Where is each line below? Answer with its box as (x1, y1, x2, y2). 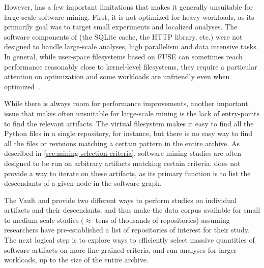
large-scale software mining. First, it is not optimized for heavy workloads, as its (4, 11, 254, 22)
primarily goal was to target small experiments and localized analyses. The (4, 21, 238, 32)
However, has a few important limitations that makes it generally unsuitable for (4, 2, 253, 12)
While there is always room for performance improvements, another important (4, 98, 248, 109)
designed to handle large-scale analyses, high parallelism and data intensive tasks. (4, 41, 258, 52)
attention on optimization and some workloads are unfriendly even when (4, 71, 230, 82)
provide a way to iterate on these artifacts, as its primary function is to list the (4, 167, 251, 178)
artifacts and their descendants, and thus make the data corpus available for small (4, 205, 260, 215)
